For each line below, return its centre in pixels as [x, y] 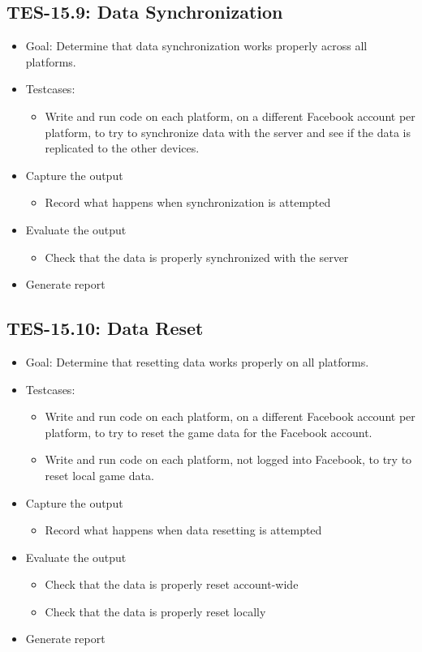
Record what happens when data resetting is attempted [183, 530]
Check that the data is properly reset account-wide [172, 584]
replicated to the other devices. [122, 148]
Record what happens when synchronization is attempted [188, 202]
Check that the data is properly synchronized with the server [197, 257]
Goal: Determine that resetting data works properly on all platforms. [197, 361]
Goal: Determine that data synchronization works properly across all [196, 46]
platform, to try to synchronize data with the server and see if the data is [228, 132]
